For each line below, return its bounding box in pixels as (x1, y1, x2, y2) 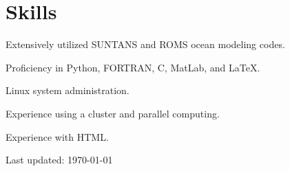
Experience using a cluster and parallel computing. (6, 106, 220, 120)
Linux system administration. (6, 83, 130, 98)
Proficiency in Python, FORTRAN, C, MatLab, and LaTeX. (6, 60, 260, 74)
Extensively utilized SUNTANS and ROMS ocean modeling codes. (6, 37, 285, 52)
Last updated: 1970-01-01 (6, 152, 113, 167)
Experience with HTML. (6, 129, 109, 144)
